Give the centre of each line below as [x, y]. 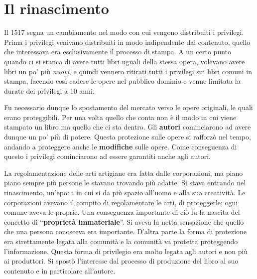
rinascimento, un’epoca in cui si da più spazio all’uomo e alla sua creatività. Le [125, 193]
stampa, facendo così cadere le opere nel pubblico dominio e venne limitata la [122, 81]
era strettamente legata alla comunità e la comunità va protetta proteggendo [121, 241]
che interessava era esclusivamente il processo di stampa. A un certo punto [118, 52]
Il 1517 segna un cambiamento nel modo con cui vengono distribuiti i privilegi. [124, 32]
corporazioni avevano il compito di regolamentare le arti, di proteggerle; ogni [121, 202]
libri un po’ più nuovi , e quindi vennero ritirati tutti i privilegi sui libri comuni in [128, 71]
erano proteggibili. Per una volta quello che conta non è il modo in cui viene [120, 117]
